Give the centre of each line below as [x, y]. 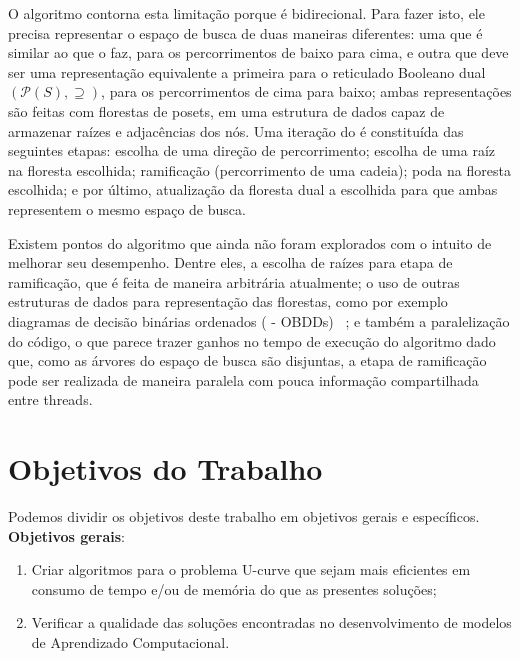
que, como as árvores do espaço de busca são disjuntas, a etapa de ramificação [247, 360]
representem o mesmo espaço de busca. [127, 208]
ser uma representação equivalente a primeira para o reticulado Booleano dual [247, 71]
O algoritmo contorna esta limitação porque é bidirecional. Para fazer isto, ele [246, 13]
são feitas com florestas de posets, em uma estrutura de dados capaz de [226, 110]
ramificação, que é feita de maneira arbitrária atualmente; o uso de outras [234, 281]
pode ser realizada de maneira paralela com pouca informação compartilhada [243, 379]
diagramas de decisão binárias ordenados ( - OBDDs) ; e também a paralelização [259, 320]
